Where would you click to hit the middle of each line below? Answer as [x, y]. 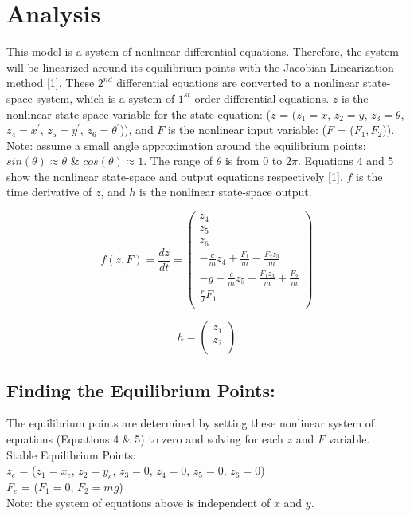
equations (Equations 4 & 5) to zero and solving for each [145, 438]
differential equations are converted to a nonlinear [238, 83]
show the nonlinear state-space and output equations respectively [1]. [175, 176]
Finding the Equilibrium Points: [141, 390]
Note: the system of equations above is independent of [139, 502]
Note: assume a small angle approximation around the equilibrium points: [186, 145]
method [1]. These [51, 83]
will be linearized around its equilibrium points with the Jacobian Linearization [200, 67]
